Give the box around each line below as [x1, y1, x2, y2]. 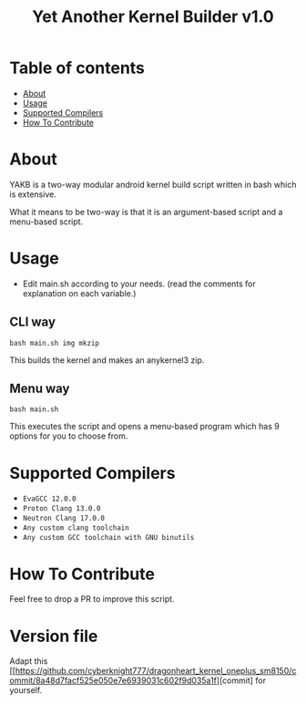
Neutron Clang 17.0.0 [22, 513, 105, 523]
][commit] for [216, 675, 267, 686]
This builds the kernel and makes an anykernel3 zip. [9, 354, 205, 366]
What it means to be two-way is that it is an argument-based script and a [9, 206, 283, 217]
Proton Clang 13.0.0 [22, 504, 101, 513]
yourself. [9, 685, 43, 696]
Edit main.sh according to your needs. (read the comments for [22, 278, 257, 289]
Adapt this [9, 656, 48, 667]
